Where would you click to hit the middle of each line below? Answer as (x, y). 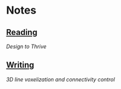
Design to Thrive (26, 46)
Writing (20, 65)
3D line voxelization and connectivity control (60, 79)
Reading (22, 32)
